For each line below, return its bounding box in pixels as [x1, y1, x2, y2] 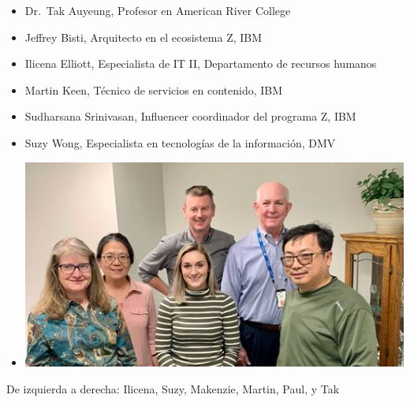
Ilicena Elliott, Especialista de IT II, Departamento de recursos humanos [24, 55, 377, 72]
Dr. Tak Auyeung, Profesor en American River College [24, 2, 291, 18]
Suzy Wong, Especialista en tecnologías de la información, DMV [24, 134, 336, 151]
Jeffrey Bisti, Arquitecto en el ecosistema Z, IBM [24, 28, 263, 45]
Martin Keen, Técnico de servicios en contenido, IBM [24, 81, 283, 98]
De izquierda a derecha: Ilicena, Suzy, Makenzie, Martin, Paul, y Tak [6, 380, 340, 396]
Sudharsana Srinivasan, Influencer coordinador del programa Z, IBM [24, 108, 356, 125]
